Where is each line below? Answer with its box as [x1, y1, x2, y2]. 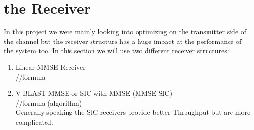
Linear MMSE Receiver [15, 62, 86, 72]
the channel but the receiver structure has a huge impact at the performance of [4, 36, 242, 46]
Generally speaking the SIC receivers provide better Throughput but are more [15, 107, 251, 117]
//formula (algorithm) [15, 97, 82, 108]
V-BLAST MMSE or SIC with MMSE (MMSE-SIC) [15, 88, 173, 98]
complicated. [15, 116, 53, 127]
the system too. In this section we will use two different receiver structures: [4, 45, 229, 56]
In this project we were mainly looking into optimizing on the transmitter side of [4, 26, 247, 37]
